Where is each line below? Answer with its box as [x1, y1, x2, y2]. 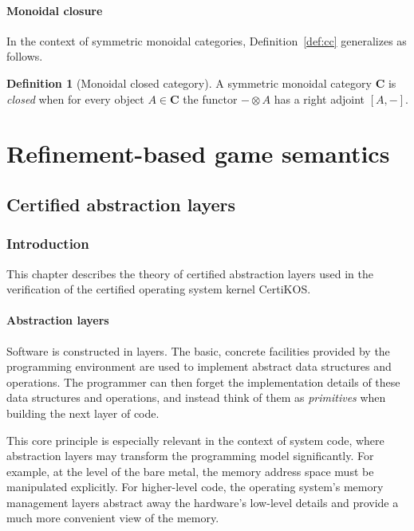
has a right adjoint [274, 90, 365, 107]
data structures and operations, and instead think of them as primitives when [6, 389, 386, 406]
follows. [6, 48, 43, 65]
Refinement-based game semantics [6, 137, 390, 170]
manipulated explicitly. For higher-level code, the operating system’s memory [6, 478, 384, 495]
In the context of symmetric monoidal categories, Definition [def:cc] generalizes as [6, 32, 407, 49]
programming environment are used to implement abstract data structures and [6, 358, 392, 375]
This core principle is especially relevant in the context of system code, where [6, 431, 384, 448]
